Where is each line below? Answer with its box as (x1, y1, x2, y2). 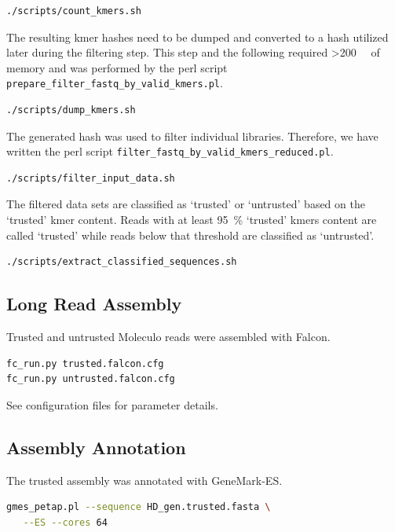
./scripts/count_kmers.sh (6, 6, 141, 17)
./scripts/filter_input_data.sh (6, 172, 175, 184)
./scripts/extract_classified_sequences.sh (6, 256, 237, 268)
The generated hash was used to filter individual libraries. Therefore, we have (6, 127, 379, 144)
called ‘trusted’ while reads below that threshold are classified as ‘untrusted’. (6, 226, 375, 243)
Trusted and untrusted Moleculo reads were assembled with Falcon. (6, 328, 331, 345)
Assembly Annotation (6, 435, 186, 459)
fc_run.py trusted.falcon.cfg (6, 358, 164, 369)
